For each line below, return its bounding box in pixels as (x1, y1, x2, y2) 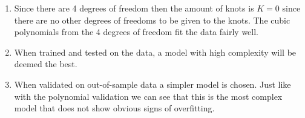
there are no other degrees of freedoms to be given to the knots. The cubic (14, 13, 290, 26)
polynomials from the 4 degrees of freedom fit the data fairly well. (14, 25, 258, 38)
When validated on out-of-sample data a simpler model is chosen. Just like (14, 77, 291, 90)
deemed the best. (14, 57, 77, 70)
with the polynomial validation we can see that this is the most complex (14, 90, 283, 102)
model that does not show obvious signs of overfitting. (14, 102, 215, 114)
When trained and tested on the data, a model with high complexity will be (14, 45, 297, 58)
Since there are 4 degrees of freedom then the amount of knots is (14, 2, 254, 14)
